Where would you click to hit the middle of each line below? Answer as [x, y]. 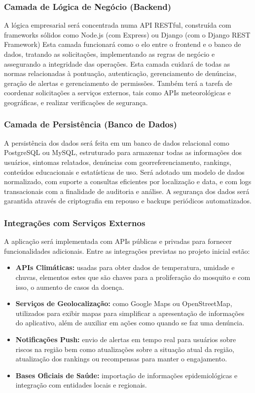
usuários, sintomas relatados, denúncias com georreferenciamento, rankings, [118, 162]
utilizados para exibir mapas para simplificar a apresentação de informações [130, 313]
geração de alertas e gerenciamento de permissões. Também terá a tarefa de [118, 83]
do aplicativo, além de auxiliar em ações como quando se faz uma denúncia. [130, 323]
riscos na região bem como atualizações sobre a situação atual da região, [125, 349]
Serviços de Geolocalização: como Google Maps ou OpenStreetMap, [124, 303]
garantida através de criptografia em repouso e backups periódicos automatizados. [128, 201]
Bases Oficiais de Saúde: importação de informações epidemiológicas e [127, 375]
